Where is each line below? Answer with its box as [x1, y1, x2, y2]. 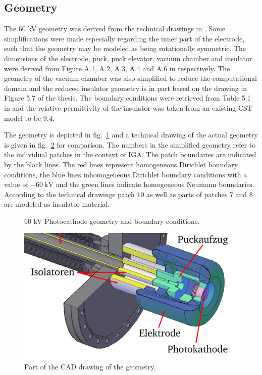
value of [4, 179, 28, 190]
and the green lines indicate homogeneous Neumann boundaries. [56, 179, 254, 190]
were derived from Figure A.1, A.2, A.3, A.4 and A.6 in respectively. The [4, 63, 230, 73]
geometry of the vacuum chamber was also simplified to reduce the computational [4, 73, 257, 83]
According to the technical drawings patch [4, 189, 135, 199]
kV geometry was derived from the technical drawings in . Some [28, 23, 226, 34]
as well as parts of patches [146, 189, 228, 199]
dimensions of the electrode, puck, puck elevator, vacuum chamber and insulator [4, 53, 252, 63]
